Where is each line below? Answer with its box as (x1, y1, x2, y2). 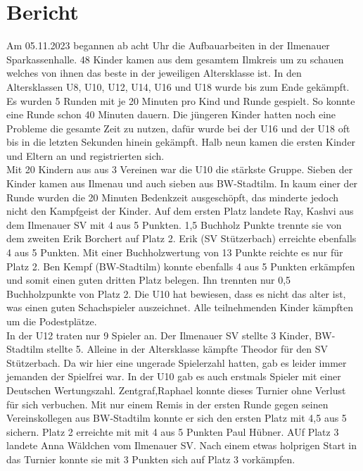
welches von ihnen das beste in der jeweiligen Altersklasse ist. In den (6, 65, 302, 80)
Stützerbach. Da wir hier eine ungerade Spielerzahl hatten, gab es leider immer (6, 355, 347, 370)
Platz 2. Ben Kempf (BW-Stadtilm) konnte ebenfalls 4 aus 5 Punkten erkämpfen (6, 258, 355, 273)
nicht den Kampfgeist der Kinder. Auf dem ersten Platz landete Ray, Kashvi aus (6, 203, 354, 218)
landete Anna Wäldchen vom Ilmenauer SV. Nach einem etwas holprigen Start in (6, 438, 357, 453)
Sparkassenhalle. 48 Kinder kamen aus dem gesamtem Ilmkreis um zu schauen (6, 51, 344, 66)
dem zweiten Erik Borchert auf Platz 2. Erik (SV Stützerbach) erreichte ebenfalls (6, 231, 357, 246)
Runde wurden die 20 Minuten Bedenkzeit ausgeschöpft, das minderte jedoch (6, 189, 339, 204)
